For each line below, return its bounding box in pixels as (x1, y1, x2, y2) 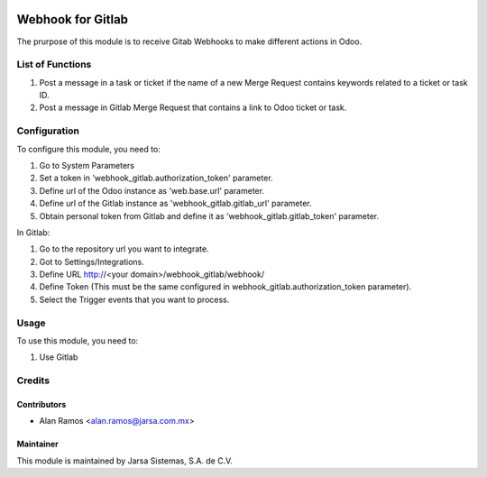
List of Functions (16, 59, 92, 71)
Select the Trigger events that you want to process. (39, 294, 230, 305)
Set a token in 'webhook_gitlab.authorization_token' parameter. (39, 172, 274, 184)
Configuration (16, 124, 80, 137)
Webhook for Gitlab (16, 12, 129, 27)
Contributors (16, 399, 67, 409)
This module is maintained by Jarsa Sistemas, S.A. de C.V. (16, 455, 234, 466)
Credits (16, 374, 50, 387)
